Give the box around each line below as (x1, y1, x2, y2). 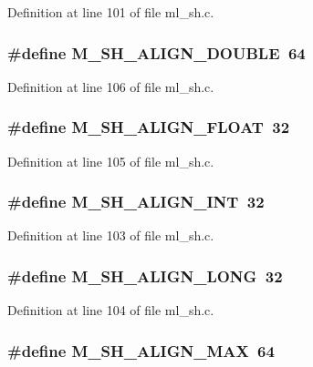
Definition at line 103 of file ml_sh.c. (7, 226, 214, 245)
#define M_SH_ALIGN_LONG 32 (7, 264, 283, 287)
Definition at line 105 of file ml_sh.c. (7, 151, 214, 170)
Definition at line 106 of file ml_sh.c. (7, 76, 214, 96)
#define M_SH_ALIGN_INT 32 (7, 190, 265, 213)
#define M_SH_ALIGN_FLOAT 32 (7, 116, 290, 138)
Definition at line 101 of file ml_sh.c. (7, 3, 214, 21)
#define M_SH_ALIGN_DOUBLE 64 (7, 41, 306, 64)
